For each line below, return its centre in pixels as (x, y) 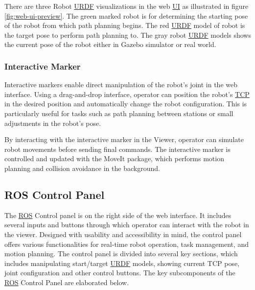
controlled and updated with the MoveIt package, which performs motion (114, 158)
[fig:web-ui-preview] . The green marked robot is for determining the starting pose (126, 15)
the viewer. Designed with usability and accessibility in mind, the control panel (123, 234)
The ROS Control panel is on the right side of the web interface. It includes (118, 215)
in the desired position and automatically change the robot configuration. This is (126, 104)
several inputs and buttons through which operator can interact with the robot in (127, 225)
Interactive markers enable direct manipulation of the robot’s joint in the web (121, 85)
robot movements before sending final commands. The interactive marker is (117, 149)
